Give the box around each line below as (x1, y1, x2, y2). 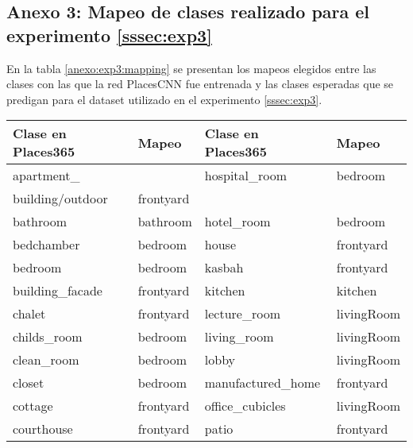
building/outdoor (13, 189, 108, 208)
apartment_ (13, 166, 80, 185)
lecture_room (204, 304, 280, 323)
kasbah (204, 258, 244, 277)
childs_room (13, 327, 83, 346)
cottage (13, 396, 53, 415)
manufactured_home (204, 373, 321, 392)
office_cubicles (204, 396, 286, 415)
